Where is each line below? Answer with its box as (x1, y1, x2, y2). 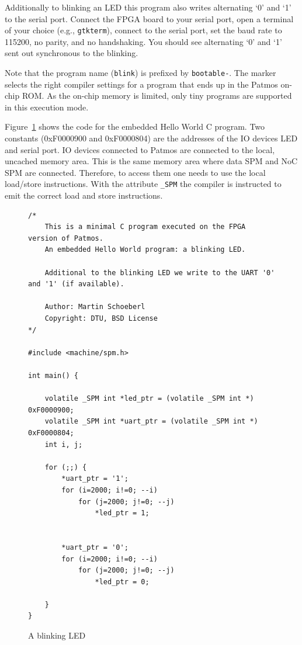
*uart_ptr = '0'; (61, 543, 129, 552)
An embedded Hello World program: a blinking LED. (44, 245, 246, 254)
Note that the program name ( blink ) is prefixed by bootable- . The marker (5, 67, 276, 79)
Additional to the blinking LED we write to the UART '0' (44, 268, 275, 277)
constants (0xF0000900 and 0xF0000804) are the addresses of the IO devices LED (5, 132, 298, 144)
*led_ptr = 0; (95, 577, 150, 586)
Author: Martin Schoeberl (44, 303, 145, 311)
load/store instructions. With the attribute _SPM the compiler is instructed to (5, 178, 282, 190)
